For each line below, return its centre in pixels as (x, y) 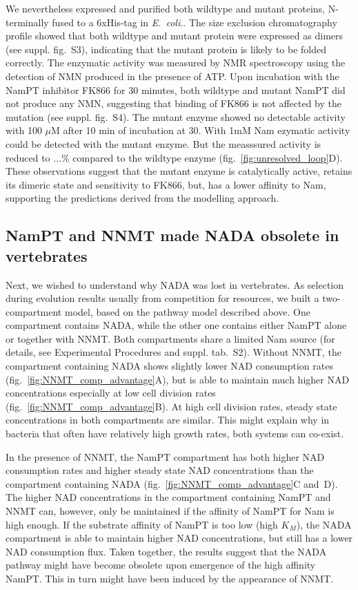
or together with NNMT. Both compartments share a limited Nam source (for (170, 338)
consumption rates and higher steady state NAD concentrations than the (160, 470)
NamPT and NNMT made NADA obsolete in (172, 235)
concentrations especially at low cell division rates (111, 393)
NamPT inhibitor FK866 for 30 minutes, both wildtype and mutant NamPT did (176, 89)
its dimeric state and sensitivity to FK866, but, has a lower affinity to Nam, (166, 184)
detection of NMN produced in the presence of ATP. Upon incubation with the (172, 76)
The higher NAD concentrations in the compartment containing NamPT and (168, 497)
